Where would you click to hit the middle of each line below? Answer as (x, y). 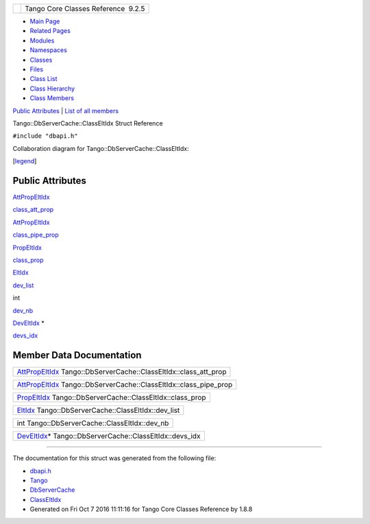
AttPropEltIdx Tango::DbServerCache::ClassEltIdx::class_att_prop (122, 372)
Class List (44, 79)
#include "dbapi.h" (45, 136)
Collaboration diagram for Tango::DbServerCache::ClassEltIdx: (101, 148)
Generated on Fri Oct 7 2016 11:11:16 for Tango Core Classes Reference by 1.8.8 (141, 509)
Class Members (52, 98)
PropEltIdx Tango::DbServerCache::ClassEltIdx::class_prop (111, 398)
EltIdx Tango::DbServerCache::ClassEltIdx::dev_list (98, 410)
